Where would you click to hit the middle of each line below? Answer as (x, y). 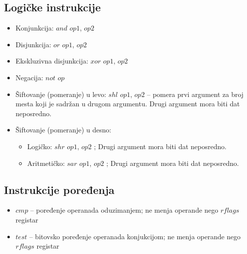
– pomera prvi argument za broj (195, 94)
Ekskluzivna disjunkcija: (52, 61)
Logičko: (40, 146)
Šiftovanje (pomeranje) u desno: (63, 130)
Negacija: (29, 77)
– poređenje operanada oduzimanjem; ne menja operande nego (124, 210)
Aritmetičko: (46, 163)
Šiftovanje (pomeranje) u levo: (61, 94)
